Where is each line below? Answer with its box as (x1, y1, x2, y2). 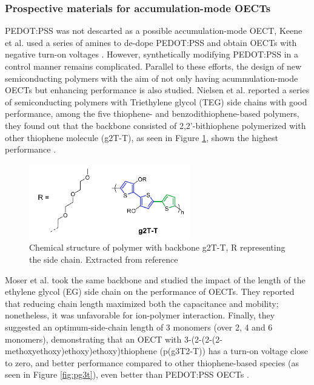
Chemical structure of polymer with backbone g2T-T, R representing (29, 241, 286, 254)
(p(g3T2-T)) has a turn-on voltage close (159, 344, 308, 357)
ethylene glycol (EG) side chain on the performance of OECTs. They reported (5, 285, 295, 298)
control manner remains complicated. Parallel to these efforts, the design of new (5, 60, 302, 72)
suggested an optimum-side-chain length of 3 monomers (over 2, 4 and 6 (5, 320, 273, 333)
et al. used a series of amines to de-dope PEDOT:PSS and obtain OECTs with (5, 36, 297, 48)
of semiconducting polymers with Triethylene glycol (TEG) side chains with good (5, 95, 307, 108)
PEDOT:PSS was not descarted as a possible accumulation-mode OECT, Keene (5, 24, 302, 37)
